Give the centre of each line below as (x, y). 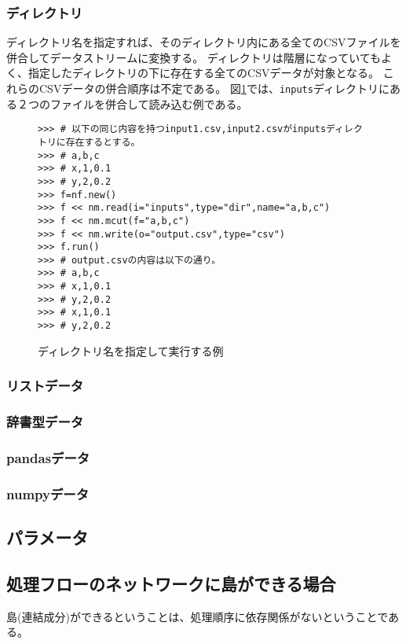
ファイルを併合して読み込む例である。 (149, 103)
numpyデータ (48, 493)
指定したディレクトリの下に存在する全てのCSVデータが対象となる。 (203, 73)
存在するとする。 (103, 142)
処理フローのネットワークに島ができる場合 (171, 583)
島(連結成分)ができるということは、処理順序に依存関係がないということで (198, 616)
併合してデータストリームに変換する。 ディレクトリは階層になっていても (194, 57)
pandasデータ (48, 457)
